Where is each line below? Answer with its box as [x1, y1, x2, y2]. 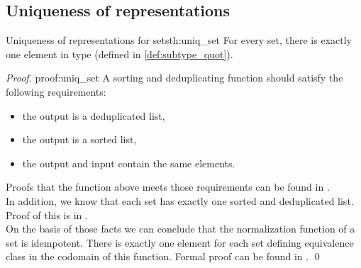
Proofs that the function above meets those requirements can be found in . [6, 179, 330, 194]
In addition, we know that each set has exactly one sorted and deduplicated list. [6, 193, 354, 208]
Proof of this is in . [6, 207, 88, 222]
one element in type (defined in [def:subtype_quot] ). [6, 46, 233, 61]
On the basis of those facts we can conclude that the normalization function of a [6, 221, 355, 236]
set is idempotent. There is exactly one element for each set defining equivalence [6, 235, 354, 250]
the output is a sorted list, [22, 132, 137, 147]
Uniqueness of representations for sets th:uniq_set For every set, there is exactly [6, 33, 352, 48]
